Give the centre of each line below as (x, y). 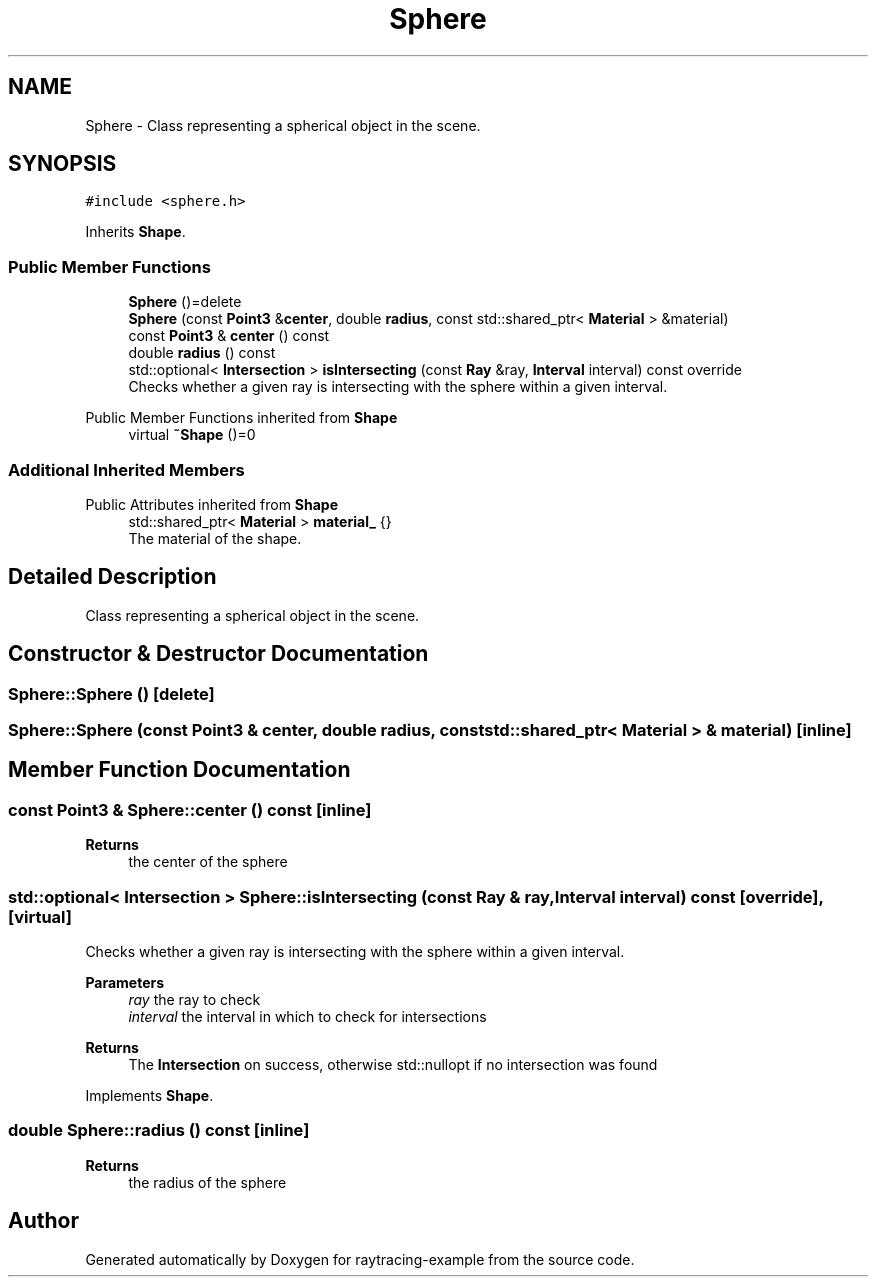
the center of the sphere (208, 862)
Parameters (125, 982)
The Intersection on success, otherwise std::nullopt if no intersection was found (393, 1064)
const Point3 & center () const (229, 336)
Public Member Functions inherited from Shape (241, 418)
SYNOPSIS (62, 164)
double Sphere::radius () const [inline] (159, 1130)
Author (43, 1221)
